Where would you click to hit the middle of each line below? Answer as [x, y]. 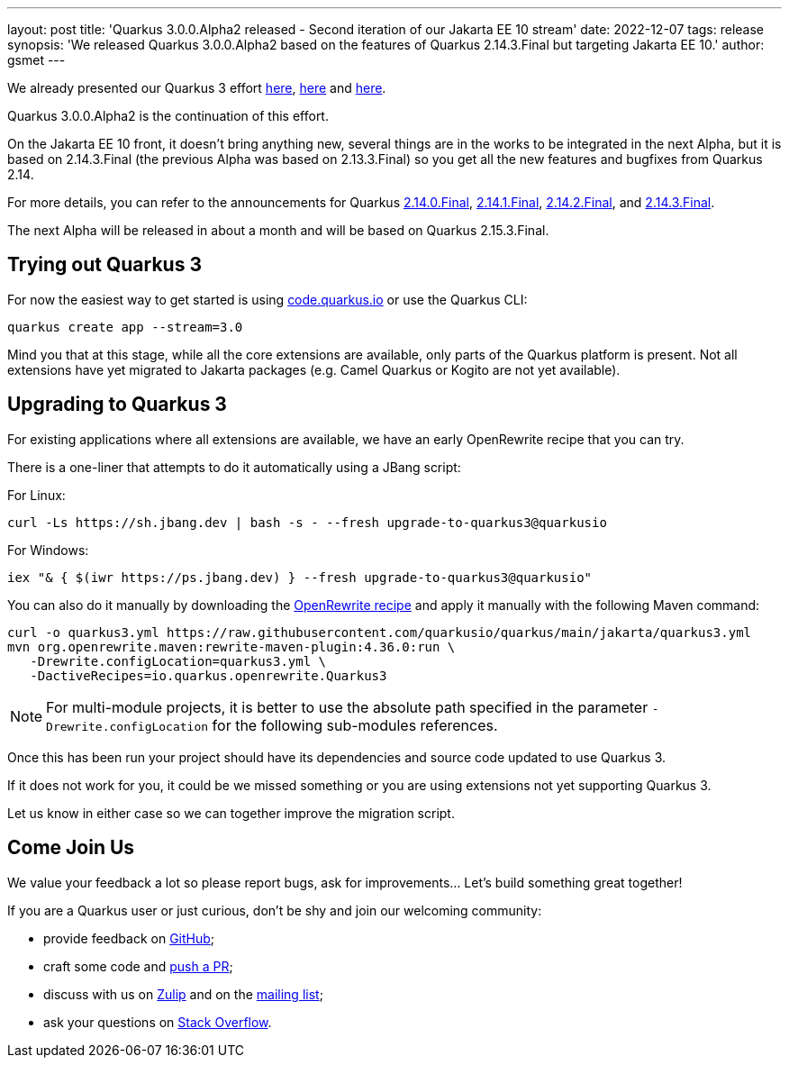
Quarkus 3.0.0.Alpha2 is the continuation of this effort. [168, 116]
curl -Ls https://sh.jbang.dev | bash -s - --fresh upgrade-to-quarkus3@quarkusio [307, 522]
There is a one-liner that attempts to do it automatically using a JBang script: [234, 467]
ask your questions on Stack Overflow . [158, 1022]
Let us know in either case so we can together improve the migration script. [231, 813]
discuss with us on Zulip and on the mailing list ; [183, 994]
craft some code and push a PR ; [138, 966]
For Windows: [48, 550]
